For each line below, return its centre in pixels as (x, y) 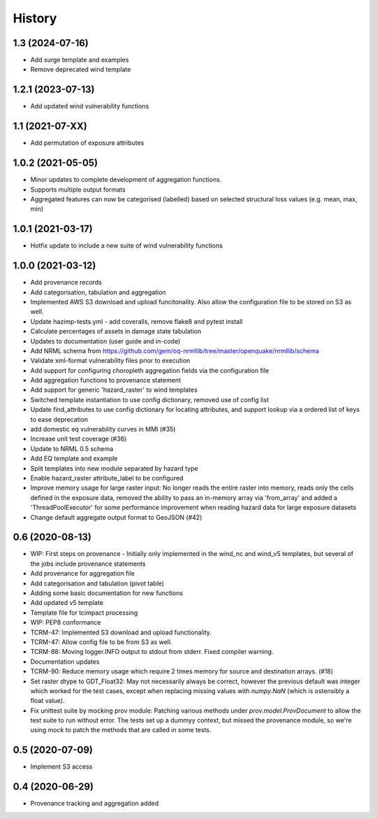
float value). (47, 701)
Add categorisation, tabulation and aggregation (98, 292)
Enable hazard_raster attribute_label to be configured (107, 478)
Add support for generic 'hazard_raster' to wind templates (114, 390)
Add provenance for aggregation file (83, 574)
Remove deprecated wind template (81, 69)
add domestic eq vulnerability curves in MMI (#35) (103, 429)
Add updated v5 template (67, 603)
